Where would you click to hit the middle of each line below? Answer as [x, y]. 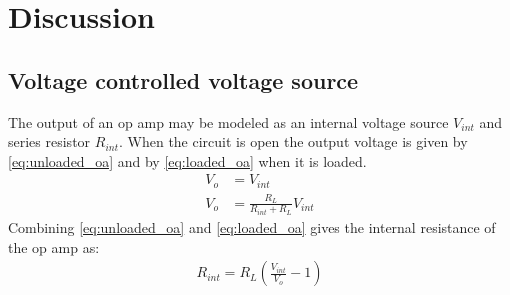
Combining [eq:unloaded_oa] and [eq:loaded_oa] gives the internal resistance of [252, 227]
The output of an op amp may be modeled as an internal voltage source [228, 121]
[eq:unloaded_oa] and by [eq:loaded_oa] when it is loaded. [187, 160]
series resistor [49, 141]
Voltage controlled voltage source [183, 79]
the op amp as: [54, 246]
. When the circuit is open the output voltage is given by [293, 141]
